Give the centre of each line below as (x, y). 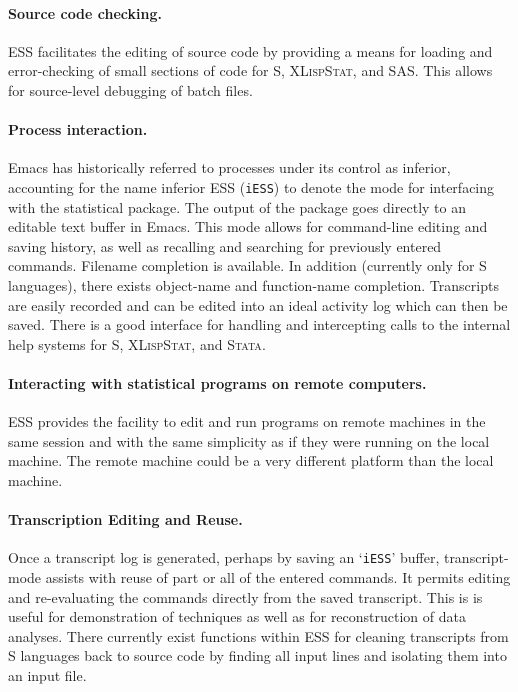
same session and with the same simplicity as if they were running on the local (249, 440)
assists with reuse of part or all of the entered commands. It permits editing (278, 577)
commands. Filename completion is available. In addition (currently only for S (247, 265)
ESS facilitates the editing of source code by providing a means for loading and (250, 50)
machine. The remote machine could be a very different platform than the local (251, 460)
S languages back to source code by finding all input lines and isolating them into (257, 655)
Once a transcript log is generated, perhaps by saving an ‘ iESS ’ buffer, (224, 557)
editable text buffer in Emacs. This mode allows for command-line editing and (248, 226)
